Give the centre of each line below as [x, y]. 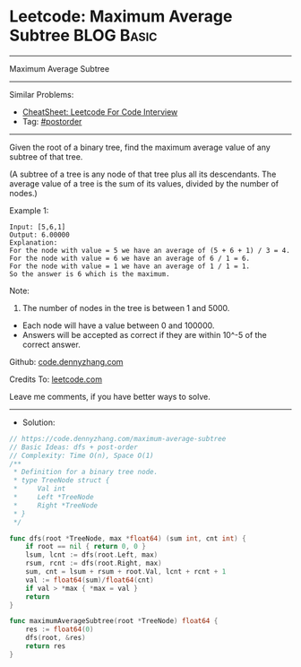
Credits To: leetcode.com [56, 379]
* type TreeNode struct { [61, 481]
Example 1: [29, 210]
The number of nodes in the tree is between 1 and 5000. [126, 308]
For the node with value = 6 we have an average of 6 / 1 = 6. [130, 258]
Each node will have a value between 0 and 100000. [118, 325]
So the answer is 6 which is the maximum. [90, 274]
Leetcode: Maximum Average [121, 17]
